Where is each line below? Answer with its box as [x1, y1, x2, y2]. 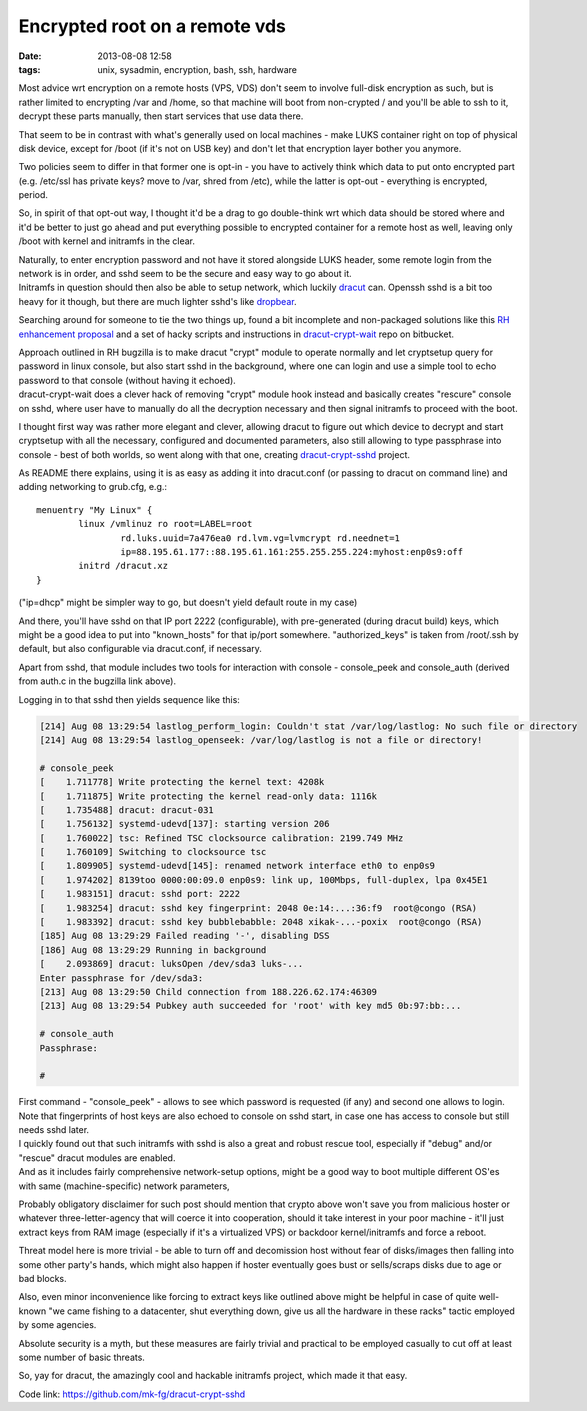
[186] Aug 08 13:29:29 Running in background [39, 944, 267, 955]
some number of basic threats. [18, 1351, 145, 1363]
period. [18, 189, 49, 201]
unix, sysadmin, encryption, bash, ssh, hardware [97, 63, 298, 75]
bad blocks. [18, 1272, 67, 1284]
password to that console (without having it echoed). [18, 374, 237, 386]
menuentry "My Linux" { [36, 504, 153, 515]
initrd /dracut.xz [78, 560, 169, 572]
